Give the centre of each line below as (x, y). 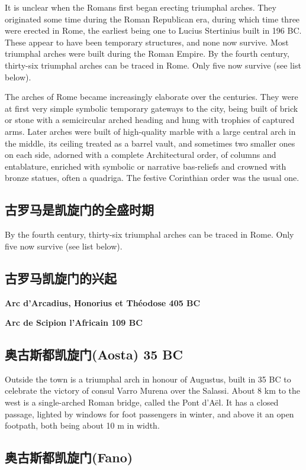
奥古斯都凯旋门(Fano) (69, 457)
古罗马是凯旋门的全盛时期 (79, 210)
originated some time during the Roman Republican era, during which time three (152, 19)
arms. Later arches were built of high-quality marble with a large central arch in (150, 131)
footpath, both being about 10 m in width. (82, 425)
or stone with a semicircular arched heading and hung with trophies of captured (150, 120)
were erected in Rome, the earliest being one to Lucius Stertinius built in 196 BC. (153, 30)
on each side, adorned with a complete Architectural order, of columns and (141, 155)
